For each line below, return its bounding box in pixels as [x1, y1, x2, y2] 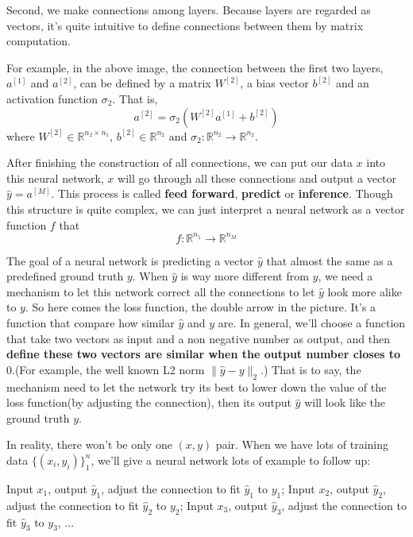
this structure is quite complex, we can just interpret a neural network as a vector [6, 200, 405, 217]
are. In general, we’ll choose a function [218, 315, 406, 330]
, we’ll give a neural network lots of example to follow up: [91, 451, 371, 468]
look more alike [327, 283, 402, 299]
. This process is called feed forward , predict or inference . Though [51, 185, 393, 202]
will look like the [304, 394, 386, 411]
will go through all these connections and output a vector [118, 169, 397, 186]
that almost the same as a [266, 252, 393, 268]
